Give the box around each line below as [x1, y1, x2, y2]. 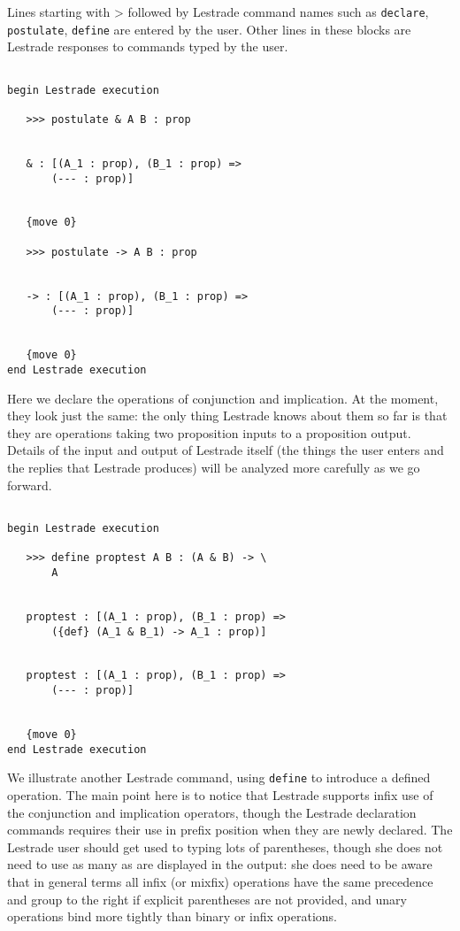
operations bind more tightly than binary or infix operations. [7, 907, 337, 926]
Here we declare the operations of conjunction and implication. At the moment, [7, 389, 439, 407]
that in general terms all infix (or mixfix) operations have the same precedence [7, 873, 433, 891]
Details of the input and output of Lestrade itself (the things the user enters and [7, 441, 444, 459]
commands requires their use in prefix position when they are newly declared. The [7, 820, 453, 839]
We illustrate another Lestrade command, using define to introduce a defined [7, 768, 431, 787]
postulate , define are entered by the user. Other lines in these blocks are [7, 19, 411, 38]
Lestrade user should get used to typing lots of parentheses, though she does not [7, 837, 443, 856]
